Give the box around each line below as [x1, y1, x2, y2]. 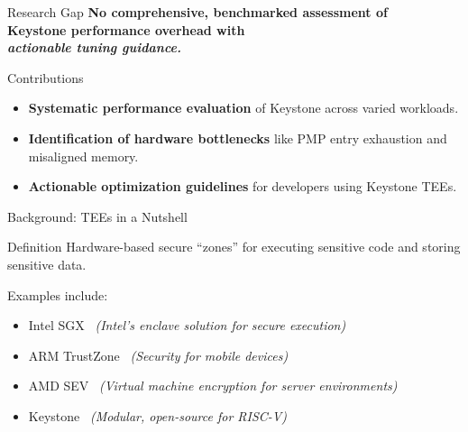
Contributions [7, 68, 84, 87]
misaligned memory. [28, 146, 139, 165]
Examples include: [7, 285, 108, 304]
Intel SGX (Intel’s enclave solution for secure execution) [28, 316, 346, 335]
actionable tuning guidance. [7, 38, 181, 57]
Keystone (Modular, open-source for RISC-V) [28, 406, 287, 425]
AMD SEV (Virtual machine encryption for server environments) [28, 376, 398, 395]
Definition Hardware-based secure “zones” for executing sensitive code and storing [7, 237, 461, 256]
